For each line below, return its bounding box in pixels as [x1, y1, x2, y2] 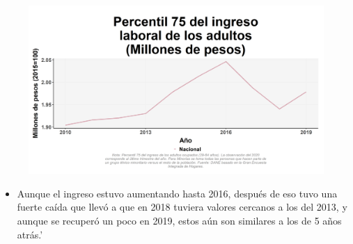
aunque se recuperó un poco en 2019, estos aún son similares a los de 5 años [17, 213, 342, 227]
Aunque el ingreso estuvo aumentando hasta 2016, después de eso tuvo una [17, 186, 338, 200]
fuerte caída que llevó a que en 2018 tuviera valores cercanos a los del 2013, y [17, 200, 347, 214]
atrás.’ [17, 227, 43, 241]
